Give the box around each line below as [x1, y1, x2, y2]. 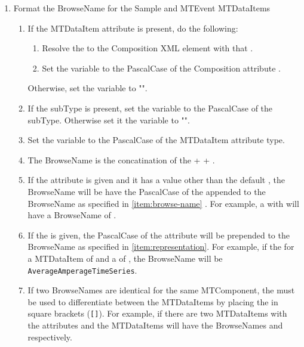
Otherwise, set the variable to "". [27, 82, 148, 94]
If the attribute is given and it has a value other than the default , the [27, 173, 285, 186]
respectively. [27, 330, 72, 343]
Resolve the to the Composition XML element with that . [42, 42, 253, 54]
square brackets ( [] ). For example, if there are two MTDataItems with [27, 307, 287, 320]
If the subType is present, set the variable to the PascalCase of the [27, 101, 273, 114]
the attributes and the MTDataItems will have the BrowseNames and [27, 319, 283, 331]
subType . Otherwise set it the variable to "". [27, 113, 190, 126]
